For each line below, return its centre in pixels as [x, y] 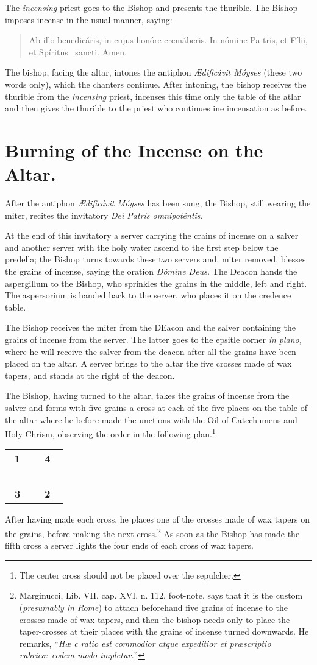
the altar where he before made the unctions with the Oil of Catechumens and [151, 419]
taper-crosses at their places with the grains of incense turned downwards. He [164, 631]
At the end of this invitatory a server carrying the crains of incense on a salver [152, 235]
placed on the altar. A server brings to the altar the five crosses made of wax [148, 363]
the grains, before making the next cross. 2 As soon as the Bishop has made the [152, 533]
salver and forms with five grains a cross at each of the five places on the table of [156, 407]
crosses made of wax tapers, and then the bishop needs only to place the [155, 619]
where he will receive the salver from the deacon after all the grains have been [151, 351]
